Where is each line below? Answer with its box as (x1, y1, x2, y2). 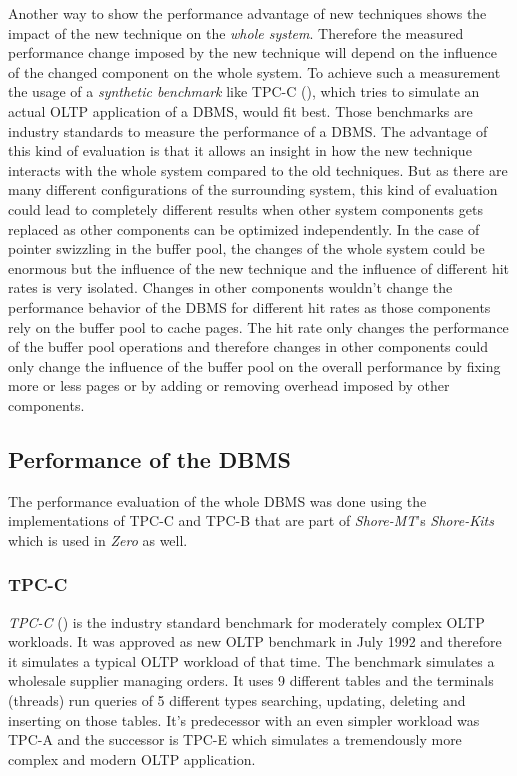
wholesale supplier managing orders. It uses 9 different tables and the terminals (8, 670, 494, 691)
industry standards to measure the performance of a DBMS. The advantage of (8, 120, 488, 141)
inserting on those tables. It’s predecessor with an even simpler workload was (8, 709, 480, 730)
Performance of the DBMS (8, 443, 291, 474)
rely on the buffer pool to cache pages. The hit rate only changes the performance (8, 316, 509, 337)
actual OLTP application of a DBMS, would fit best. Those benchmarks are (8, 100, 473, 121)
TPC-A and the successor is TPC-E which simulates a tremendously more (8, 729, 462, 750)
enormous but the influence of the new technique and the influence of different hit (8, 257, 510, 278)
